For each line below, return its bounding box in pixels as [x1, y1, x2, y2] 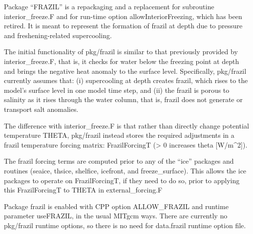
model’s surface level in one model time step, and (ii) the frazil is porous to [4, 85, 230, 95]
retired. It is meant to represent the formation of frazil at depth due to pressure [4, 21, 243, 31]
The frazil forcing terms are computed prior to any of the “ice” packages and [4, 156, 234, 166]
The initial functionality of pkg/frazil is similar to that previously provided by [4, 46, 238, 57]
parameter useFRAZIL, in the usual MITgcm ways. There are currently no [4, 211, 228, 221]
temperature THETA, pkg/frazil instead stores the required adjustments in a [4, 130, 234, 140]
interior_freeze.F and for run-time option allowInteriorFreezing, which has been [4, 11, 242, 21]
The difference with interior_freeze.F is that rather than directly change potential [4, 120, 249, 130]
